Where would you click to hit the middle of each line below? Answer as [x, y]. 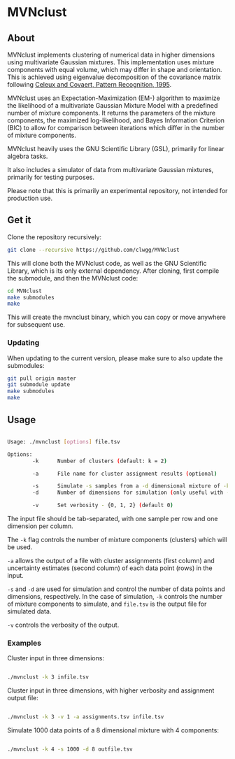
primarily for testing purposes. [51, 177]
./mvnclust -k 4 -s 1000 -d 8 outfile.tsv [70, 749]
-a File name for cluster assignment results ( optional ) [125, 474]
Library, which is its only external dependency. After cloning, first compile [113, 271]
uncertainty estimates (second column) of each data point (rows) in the [110, 568]
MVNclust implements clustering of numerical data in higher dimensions [111, 55]
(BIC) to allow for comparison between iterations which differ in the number [116, 128]
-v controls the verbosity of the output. [63, 625]
